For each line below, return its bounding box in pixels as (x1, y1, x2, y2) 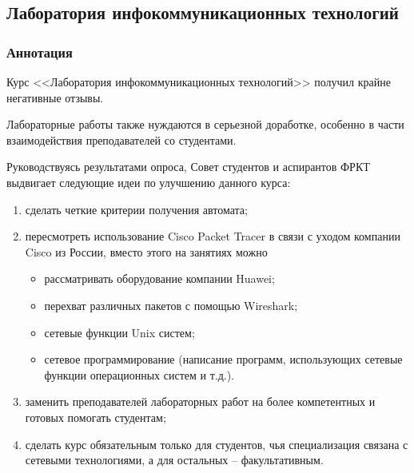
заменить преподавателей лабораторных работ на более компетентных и (25, 393, 376, 410)
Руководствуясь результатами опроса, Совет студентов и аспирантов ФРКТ (6, 158, 370, 175)
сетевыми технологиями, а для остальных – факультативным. (25, 451, 324, 468)
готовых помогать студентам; (25, 408, 166, 425)
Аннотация (6, 42, 73, 62)
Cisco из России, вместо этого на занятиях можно (25, 243, 268, 260)
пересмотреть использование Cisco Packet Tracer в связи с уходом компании (25, 228, 400, 244)
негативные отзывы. (6, 89, 104, 105)
